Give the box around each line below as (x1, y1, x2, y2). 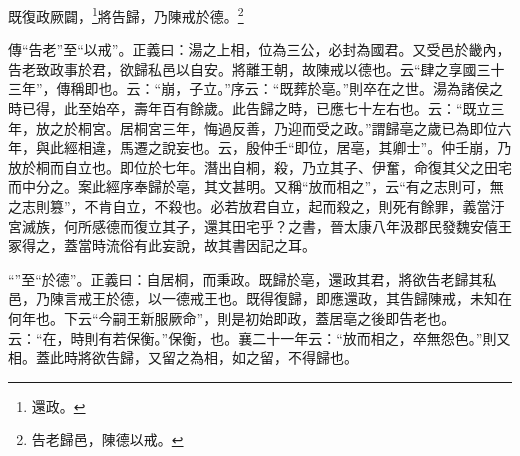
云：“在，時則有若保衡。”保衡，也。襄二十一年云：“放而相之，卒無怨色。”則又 (8, 327, 511, 348)
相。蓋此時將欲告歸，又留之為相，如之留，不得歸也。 (8, 347, 358, 368)
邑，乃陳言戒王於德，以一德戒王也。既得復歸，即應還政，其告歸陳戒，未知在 (8, 288, 512, 309)
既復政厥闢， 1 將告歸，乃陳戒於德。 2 (8, 3, 244, 26)
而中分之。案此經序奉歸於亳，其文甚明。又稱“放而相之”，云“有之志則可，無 (8, 176, 504, 197)
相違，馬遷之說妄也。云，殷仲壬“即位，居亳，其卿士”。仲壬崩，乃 (77, 137, 512, 158)
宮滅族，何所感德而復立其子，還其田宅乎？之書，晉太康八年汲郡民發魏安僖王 (8, 215, 512, 236)
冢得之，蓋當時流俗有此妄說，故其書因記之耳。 (8, 235, 316, 256)
